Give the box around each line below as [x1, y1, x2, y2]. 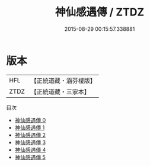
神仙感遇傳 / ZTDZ [55, 5, 145, 19]
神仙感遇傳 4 [14, 146, 46, 153]
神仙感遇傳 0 [14, 116, 46, 123]
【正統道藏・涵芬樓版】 [30, 76, 97, 85]
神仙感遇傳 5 [14, 154, 46, 161]
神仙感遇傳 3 [14, 139, 46, 146]
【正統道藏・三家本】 [30, 87, 91, 95]
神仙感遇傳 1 [14, 124, 45, 131]
